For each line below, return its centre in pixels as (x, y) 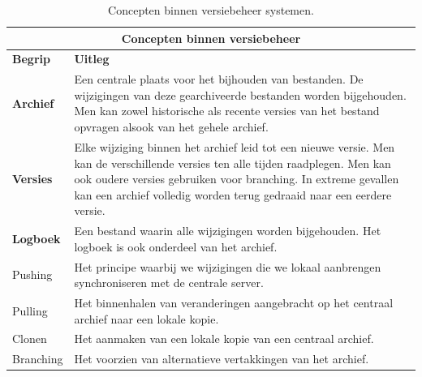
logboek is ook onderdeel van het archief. (176, 246)
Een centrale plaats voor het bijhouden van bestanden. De (219, 79)
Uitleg (92, 59)
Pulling (30, 310)
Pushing (32, 274)
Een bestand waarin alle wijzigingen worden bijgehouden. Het (228, 231)
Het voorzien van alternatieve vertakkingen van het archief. (222, 359)
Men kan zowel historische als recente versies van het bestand (227, 111)
